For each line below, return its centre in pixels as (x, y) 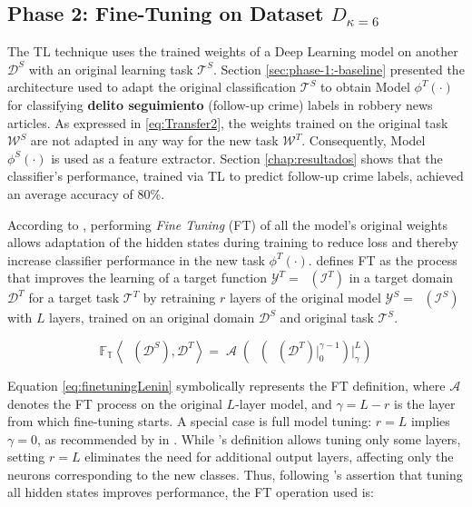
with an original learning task (111, 69)
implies (430, 421)
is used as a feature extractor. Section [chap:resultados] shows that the (247, 158)
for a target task (74, 298)
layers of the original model (305, 298)
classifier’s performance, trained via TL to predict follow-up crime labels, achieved (236, 176)
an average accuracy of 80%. (86, 193)
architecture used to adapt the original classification (152, 87)
